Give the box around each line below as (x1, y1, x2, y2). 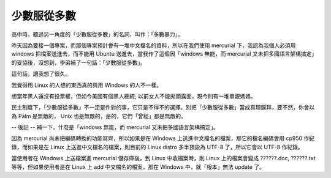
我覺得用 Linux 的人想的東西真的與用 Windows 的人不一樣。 (11, 81, 162, 89)
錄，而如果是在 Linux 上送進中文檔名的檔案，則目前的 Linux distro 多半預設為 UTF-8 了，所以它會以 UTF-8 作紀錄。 (11, 143, 303, 150)
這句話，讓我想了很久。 (11, 70, 70, 78)
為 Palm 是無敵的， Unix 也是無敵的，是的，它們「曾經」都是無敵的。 (11, 112, 186, 119)
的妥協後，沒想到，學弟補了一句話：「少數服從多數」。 (11, 59, 146, 66)
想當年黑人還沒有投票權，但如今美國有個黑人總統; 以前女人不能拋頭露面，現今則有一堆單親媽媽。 (11, 92, 257, 100)
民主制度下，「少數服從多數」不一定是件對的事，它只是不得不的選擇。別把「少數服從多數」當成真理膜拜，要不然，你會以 (11, 104, 315, 111)
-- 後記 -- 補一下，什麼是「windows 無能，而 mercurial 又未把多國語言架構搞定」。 (11, 124, 219, 131)
